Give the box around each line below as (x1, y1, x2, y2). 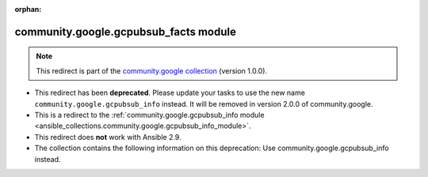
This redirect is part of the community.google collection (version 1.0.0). (36, 66, 268, 75)
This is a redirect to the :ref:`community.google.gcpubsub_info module (34, 110, 265, 119)
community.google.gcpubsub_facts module (14, 24, 237, 39)
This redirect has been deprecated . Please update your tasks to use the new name (34, 88, 305, 98)
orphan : (14, 5, 42, 13)
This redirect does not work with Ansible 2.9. (34, 132, 182, 141)
